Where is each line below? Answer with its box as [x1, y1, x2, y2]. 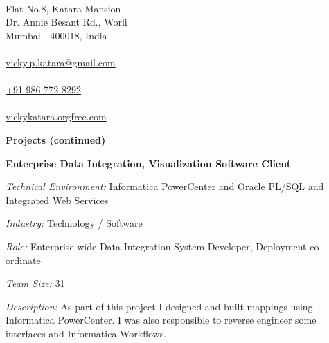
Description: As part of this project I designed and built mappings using [6, 299, 313, 313]
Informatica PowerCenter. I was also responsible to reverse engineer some [6, 313, 317, 327]
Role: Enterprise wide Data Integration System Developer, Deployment [6, 239, 307, 253]
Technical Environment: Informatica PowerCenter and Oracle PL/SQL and [6, 179, 324, 194]
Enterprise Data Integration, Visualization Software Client [6, 156, 291, 170]
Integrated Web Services [6, 192, 109, 207]
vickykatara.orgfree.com [6, 109, 107, 124]
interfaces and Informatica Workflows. [6, 326, 167, 340]
